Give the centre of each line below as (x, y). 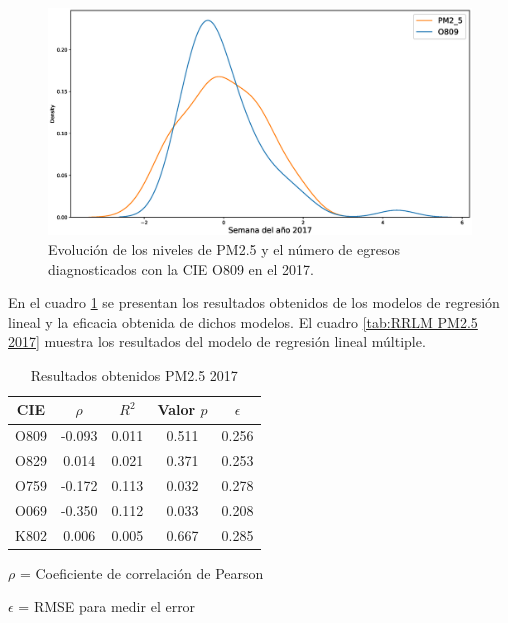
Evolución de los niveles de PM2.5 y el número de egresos (224, 248)
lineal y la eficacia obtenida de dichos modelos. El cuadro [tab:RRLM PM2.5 (243, 321)
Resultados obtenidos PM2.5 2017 (134, 374)
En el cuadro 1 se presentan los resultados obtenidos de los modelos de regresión (254, 302)
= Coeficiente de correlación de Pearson (141, 572)
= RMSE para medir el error (107, 606)
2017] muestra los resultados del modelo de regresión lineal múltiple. (217, 341)
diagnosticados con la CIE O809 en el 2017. (181, 268)
